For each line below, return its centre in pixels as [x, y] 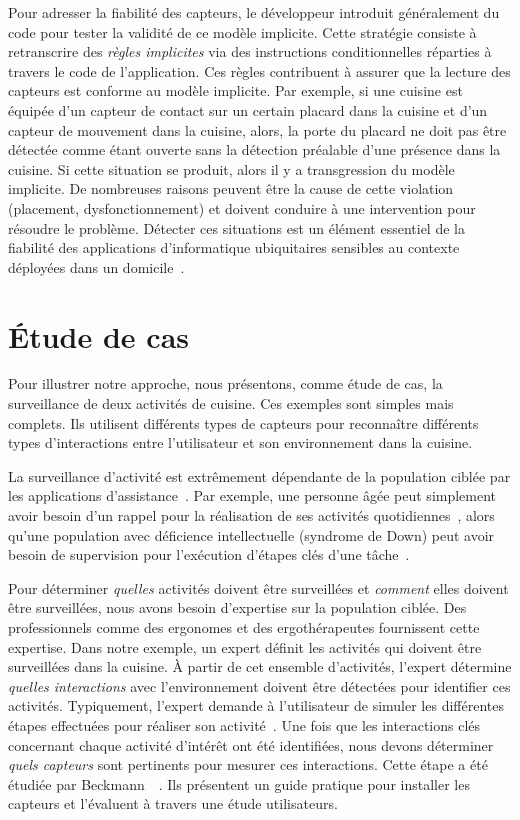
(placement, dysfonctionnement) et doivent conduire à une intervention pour [242, 207]
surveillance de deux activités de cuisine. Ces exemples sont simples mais [231, 403]
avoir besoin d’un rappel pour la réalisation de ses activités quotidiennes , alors [251, 515]
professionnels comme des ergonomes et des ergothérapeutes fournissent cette [244, 626]
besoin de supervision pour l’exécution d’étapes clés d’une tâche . [209, 554]
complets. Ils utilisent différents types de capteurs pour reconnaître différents [243, 422]
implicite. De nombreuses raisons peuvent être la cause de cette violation [231, 188]
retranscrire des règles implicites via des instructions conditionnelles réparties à [250, 51]
